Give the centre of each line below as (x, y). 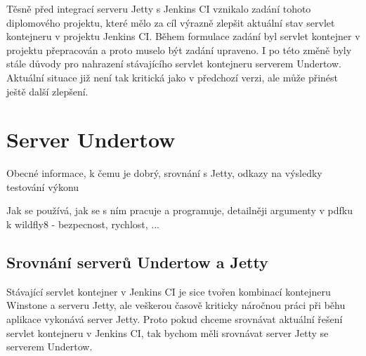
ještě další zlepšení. (47, 91)
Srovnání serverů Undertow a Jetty (137, 262)
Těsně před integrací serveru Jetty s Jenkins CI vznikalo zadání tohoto (159, 8)
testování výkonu (43, 186)
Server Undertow (91, 139)
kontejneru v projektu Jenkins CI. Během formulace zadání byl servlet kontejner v (183, 36)
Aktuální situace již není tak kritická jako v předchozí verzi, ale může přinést (172, 77)
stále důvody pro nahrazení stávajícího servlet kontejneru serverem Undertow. (174, 64)
